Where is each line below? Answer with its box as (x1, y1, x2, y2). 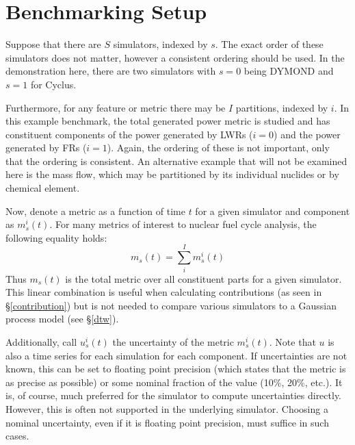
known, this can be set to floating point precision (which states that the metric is (5, 361, 346, 376)
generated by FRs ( (5, 140, 87, 155)
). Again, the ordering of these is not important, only (107, 140, 330, 155)
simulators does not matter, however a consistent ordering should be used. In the (5, 50, 345, 64)
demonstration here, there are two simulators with (5, 64, 216, 78)
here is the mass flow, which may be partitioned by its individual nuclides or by (5, 167, 339, 181)
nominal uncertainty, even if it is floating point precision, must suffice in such (5, 415, 329, 429)
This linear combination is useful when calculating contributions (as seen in (5, 285, 322, 299)
